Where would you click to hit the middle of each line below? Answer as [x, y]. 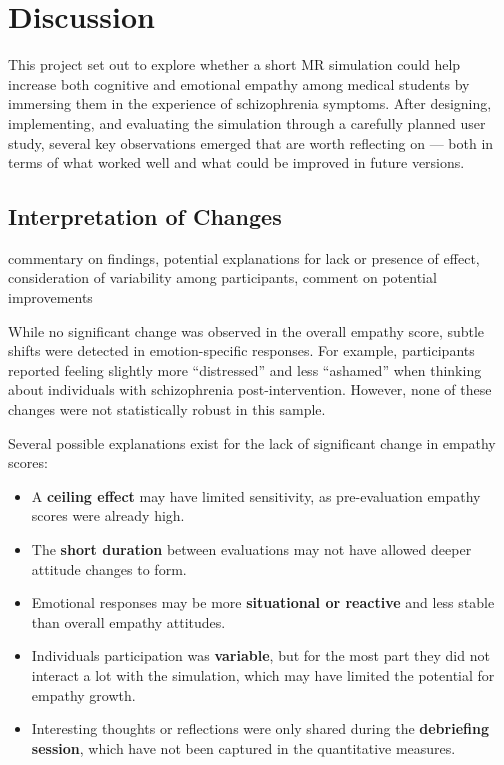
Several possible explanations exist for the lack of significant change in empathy [252, 442]
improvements [50, 297]
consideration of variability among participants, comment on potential [222, 277]
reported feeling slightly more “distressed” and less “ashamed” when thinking [245, 369]
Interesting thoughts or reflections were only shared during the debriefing [260, 728]
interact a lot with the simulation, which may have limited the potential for [263, 674]
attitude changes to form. [109, 568]
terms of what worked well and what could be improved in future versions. [236, 162]
